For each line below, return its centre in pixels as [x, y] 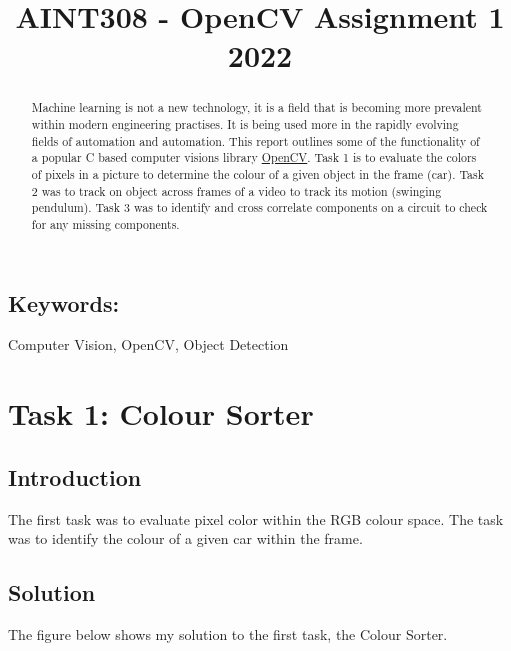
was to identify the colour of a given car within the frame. [185, 538]
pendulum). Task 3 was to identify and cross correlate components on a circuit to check [259, 207]
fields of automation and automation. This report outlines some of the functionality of [255, 140]
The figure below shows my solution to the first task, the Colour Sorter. [228, 633]
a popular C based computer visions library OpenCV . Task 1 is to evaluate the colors [254, 157]
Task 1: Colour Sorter [161, 413]
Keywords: [64, 302]
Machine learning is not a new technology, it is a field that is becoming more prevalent [256, 107]
